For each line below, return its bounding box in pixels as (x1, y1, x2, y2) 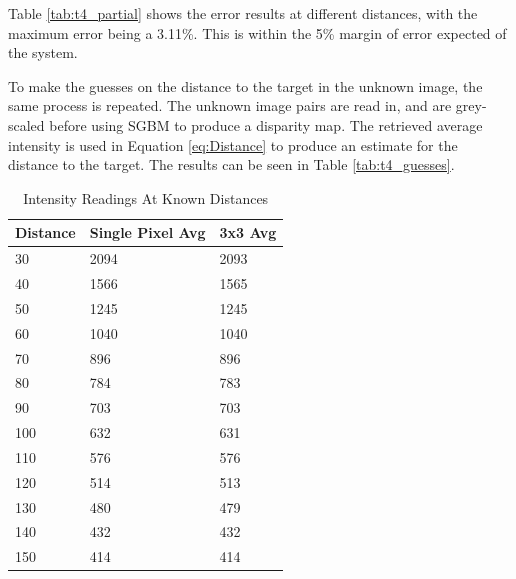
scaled (8, 114, 45, 135)
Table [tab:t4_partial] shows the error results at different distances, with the (8, 3, 478, 23)
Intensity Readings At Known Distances (23, 187, 269, 208)
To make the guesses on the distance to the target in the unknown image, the (8, 75, 483, 96)
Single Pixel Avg (89, 222, 206, 243)
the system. (8, 42, 78, 63)
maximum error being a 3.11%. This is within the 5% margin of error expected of (8, 22, 507, 43)
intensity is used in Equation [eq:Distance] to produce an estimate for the (8, 134, 458, 155)
